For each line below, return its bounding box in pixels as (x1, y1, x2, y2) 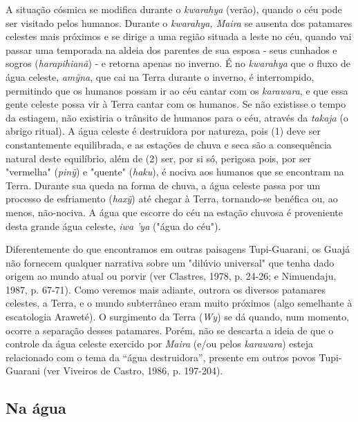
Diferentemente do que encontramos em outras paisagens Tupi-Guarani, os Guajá (6, 242, 350, 256)
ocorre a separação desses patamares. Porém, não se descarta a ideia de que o (6, 323, 334, 337)
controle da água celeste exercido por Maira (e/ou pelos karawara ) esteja (6, 336, 313, 351)
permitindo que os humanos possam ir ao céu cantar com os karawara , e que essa (6, 83, 348, 97)
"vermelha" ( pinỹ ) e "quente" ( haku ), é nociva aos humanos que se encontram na (6, 164, 344, 179)
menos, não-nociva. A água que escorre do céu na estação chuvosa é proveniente (6, 204, 343, 219)
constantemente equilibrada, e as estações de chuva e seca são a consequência (6, 137, 332, 151)
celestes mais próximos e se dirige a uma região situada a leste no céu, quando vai (6, 29, 352, 44)
